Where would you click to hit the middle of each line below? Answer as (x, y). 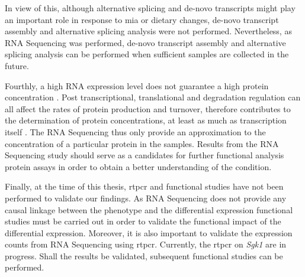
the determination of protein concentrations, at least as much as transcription (146, 120)
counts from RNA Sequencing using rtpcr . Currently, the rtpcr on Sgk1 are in (146, 244)
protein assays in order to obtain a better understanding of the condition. (138, 166)
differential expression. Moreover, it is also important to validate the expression (149, 232)
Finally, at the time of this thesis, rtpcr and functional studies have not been (144, 186)
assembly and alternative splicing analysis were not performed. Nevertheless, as (148, 31)
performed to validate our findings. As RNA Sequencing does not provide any (146, 198)
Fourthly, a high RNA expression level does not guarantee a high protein (137, 85)
